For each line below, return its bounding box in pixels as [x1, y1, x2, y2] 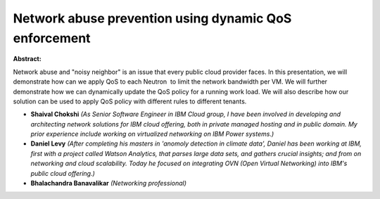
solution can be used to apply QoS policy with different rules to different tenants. [13, 97, 247, 105]
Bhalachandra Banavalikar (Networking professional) [30, 179, 186, 188]
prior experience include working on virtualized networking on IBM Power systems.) [30, 130, 274, 139]
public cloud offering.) [30, 169, 95, 177]
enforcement [13, 30, 91, 46]
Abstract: [13, 55, 42, 63]
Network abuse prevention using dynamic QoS [13, 11, 292, 26]
